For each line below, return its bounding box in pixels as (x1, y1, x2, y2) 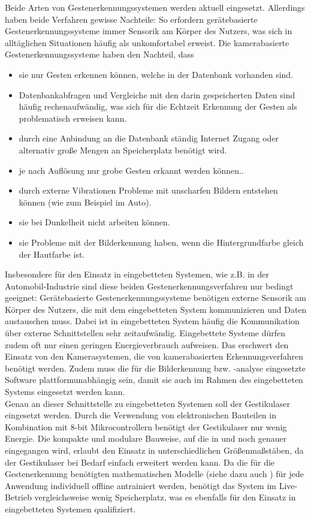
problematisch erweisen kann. (19, 111, 127, 124)
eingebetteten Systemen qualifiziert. (5, 502, 136, 515)
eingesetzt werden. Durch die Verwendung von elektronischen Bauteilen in (5, 409, 276, 421)
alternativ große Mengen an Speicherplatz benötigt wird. (19, 143, 227, 156)
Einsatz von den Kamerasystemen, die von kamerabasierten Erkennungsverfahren (5, 350, 304, 363)
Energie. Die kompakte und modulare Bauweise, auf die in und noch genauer (5, 432, 287, 445)
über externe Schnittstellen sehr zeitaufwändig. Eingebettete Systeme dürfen (5, 327, 286, 339)
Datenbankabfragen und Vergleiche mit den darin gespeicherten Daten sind (19, 88, 295, 101)
